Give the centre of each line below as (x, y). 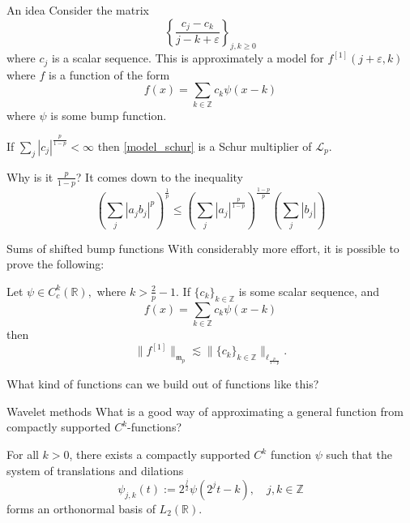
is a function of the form (109, 74)
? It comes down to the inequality (159, 176)
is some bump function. (109, 115)
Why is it (30, 176)
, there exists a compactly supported (160, 454)
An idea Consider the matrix (78, 10)
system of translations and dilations (95, 470)
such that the (359, 454)
